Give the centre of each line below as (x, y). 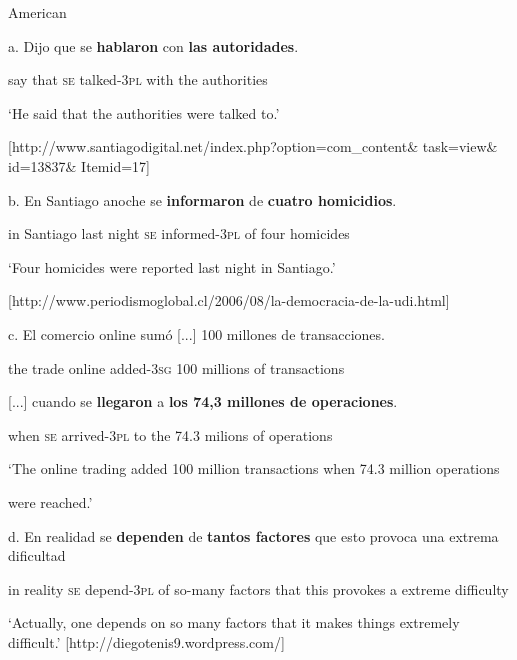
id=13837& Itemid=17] (79, 165)
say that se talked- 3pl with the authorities (138, 79)
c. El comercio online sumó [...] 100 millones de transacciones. (196, 333)
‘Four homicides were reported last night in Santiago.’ (172, 266)
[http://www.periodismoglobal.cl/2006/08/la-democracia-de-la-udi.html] (229, 300)
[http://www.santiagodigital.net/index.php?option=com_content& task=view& (253, 146)
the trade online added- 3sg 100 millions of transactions (176, 367)
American (37, 12)
